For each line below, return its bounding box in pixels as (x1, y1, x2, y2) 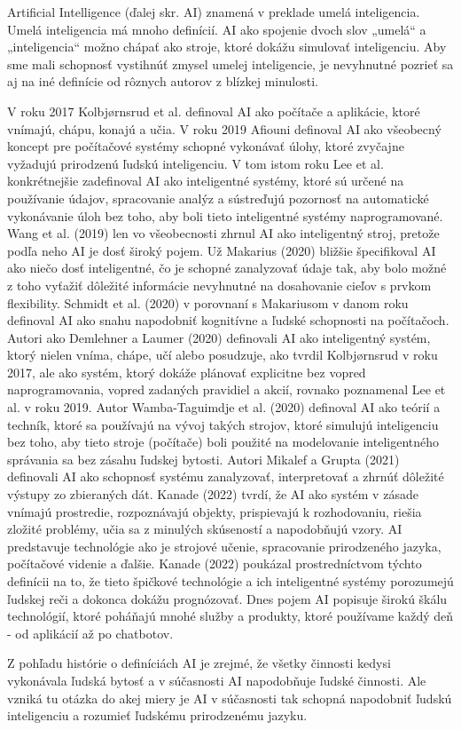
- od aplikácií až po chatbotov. (7, 623, 174, 642)
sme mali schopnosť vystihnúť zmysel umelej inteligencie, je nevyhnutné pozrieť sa (7, 54, 454, 73)
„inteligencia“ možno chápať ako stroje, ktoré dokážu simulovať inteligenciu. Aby (7, 37, 447, 56)
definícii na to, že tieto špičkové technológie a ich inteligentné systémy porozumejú (7, 572, 454, 590)
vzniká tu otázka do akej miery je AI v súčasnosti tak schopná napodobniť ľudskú (7, 688, 452, 707)
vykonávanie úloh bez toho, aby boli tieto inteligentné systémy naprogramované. (7, 206, 443, 225)
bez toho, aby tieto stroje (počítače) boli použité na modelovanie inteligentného (7, 432, 440, 451)
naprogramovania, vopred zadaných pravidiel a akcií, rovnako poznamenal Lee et (7, 380, 446, 399)
